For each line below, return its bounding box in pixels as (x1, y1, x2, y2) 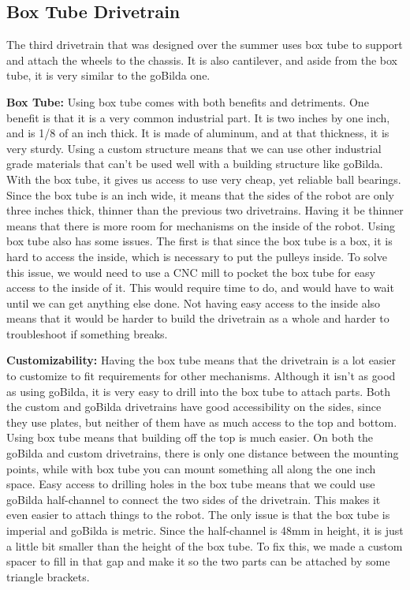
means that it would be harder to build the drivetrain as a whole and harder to (6, 310, 389, 327)
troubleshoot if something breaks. (6, 325, 168, 342)
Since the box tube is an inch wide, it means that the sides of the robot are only (6, 186, 394, 203)
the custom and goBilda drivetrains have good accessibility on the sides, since (6, 398, 382, 415)
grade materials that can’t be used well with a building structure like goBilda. (6, 155, 383, 172)
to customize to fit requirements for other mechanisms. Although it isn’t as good (6, 368, 396, 384)
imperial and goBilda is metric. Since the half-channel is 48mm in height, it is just (6, 522, 404, 539)
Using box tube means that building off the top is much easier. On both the (6, 429, 374, 446)
